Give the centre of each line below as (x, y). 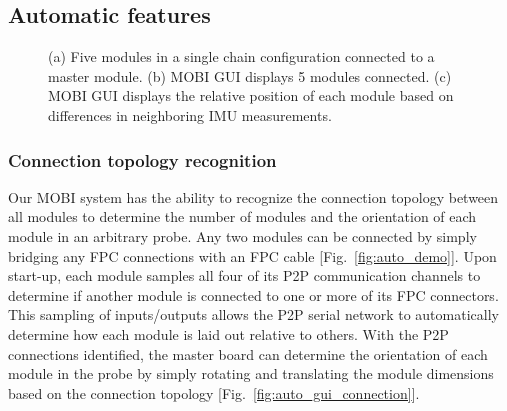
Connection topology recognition (142, 159)
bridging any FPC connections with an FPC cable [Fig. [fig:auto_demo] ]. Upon (252, 255)
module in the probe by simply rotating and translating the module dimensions (251, 373)
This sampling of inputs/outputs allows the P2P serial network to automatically (253, 314)
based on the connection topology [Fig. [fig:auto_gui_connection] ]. (214, 392)
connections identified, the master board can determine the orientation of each (248, 353)
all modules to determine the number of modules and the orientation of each (242, 216)
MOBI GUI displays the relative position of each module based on (251, 95)
